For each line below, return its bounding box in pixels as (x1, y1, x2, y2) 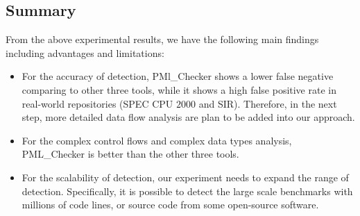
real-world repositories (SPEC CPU (22, 96, 173, 110)
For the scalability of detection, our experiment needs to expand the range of (22, 169, 349, 184)
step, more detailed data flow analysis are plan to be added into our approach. (22, 110, 355, 124)
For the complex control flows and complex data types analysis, (22, 133, 292, 147)
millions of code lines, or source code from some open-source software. (22, 197, 319, 212)
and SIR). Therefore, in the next (198, 96, 337, 110)
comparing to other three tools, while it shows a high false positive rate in (22, 82, 336, 97)
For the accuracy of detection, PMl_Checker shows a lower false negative (22, 69, 334, 83)
